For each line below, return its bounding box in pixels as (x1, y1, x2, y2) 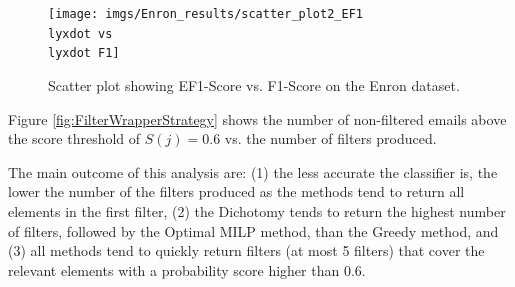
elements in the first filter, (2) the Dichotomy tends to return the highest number (8, 200, 506, 221)
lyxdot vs (48, 26, 113, 41)
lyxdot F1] (48, 46, 120, 61)
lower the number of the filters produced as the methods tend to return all (8, 181, 465, 202)
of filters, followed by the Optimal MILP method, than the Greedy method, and (8, 220, 499, 241)
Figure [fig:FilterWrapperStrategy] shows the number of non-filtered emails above (8, 108, 507, 129)
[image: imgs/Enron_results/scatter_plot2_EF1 (48, 7, 363, 21)
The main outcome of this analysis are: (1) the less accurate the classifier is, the (8, 161, 498, 182)
